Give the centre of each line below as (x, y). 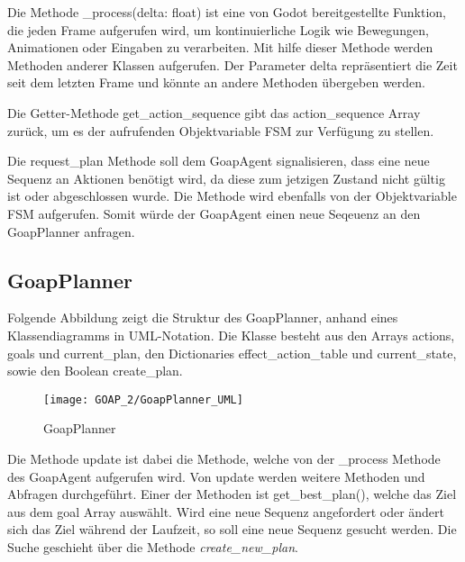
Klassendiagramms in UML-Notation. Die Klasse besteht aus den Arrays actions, (231, 335)
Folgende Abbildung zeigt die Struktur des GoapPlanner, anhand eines (203, 317)
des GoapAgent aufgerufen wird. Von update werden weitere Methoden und (216, 476)
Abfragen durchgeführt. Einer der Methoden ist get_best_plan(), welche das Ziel (232, 494)
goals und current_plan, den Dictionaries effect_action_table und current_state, (232, 353)
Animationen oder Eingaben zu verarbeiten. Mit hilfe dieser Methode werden (220, 47)
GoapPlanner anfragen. (71, 231)
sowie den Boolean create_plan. (95, 371)
